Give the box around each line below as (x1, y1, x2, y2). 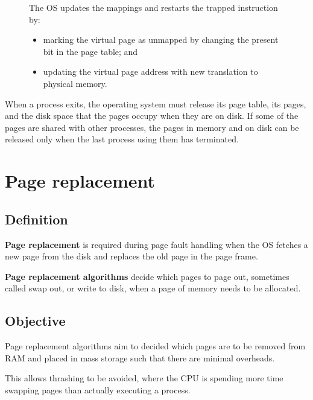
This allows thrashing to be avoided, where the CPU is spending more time (5, 372, 283, 384)
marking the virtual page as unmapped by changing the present (43, 33, 279, 46)
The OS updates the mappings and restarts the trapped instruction (29, 1, 278, 13)
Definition (5, 209, 68, 228)
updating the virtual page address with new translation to (43, 65, 258, 78)
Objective (5, 311, 66, 330)
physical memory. (43, 77, 107, 89)
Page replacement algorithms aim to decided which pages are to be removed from (5, 340, 306, 352)
